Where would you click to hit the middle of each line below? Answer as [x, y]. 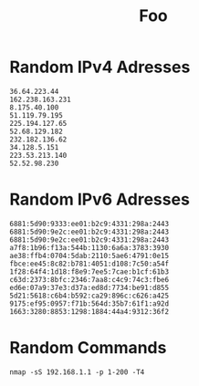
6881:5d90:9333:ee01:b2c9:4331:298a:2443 [89, 224]
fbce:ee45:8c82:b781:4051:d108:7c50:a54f [89, 264]
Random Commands [88, 348]
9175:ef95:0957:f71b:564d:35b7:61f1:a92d [89, 303]
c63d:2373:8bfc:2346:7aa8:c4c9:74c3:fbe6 [89, 279]
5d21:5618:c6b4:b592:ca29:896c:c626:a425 [89, 296]
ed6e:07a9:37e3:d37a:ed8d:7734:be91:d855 [89, 287]
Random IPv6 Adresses [99, 199]
